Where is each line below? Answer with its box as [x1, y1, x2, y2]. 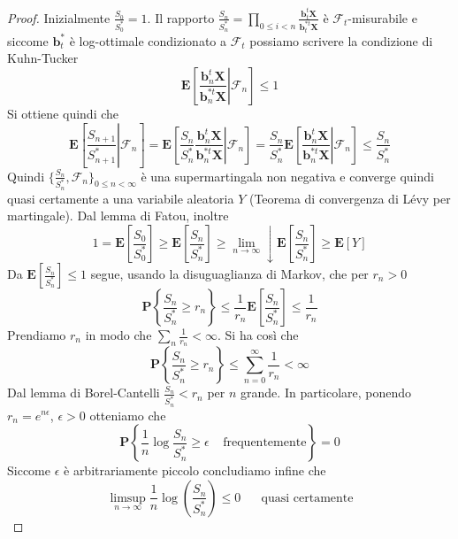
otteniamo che [89, 405, 166, 424]
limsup [110, 491, 146, 504]
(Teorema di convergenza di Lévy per [248, 189, 451, 207]
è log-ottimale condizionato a [69, 31, 227, 50]
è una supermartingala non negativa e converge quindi [141, 166, 434, 185]
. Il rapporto [147, 8, 215, 27]
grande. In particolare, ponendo [240, 383, 412, 402]
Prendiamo [7, 326, 66, 343]
